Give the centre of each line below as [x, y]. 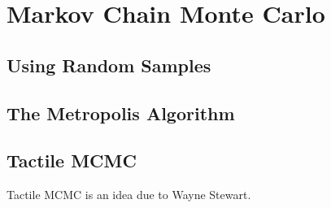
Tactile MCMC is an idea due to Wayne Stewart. [129, 195]
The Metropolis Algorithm [121, 113]
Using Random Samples [109, 65]
